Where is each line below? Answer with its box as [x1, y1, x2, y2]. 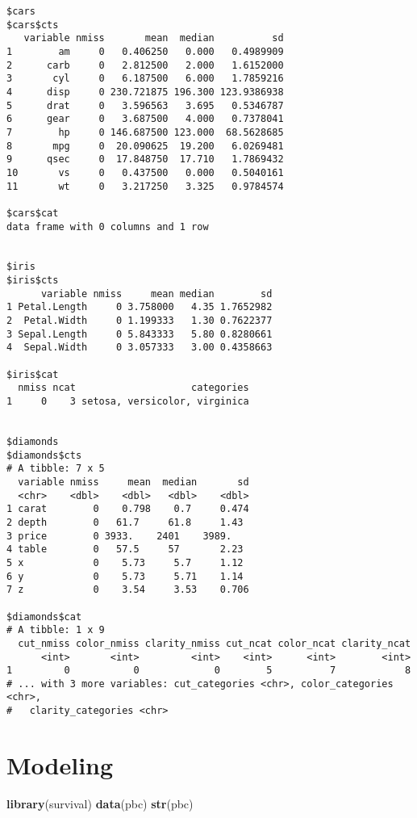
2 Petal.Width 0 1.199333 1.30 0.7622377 [6, 315, 273, 327]
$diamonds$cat [6, 610, 82, 623]
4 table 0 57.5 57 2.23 [6, 543, 244, 556]
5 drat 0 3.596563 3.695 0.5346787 [6, 99, 284, 111]
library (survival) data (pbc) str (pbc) [6, 795, 194, 812]
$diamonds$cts [6, 449, 82, 461]
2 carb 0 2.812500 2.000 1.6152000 [6, 59, 284, 71]
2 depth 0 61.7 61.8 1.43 [6, 516, 244, 528]
